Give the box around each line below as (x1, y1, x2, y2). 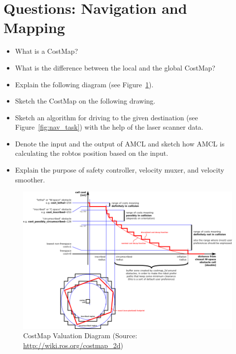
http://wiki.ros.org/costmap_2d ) (23, 340, 123, 351)
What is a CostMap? (15, 46, 78, 56)
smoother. (15, 174, 45, 184)
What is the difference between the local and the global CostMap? (15, 62, 215, 72)
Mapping (3, 17, 65, 37)
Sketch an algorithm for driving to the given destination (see (15, 112, 198, 122)
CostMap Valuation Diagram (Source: (23, 330, 137, 341)
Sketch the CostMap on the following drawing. (15, 96, 156, 106)
